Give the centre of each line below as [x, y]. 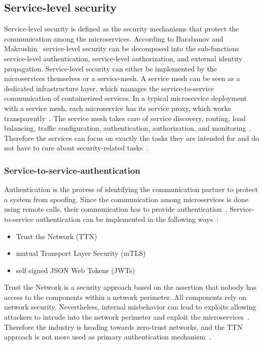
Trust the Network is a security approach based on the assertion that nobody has [130, 287]
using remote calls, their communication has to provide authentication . [116, 209]
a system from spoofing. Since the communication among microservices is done [126, 199]
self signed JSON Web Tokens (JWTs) [76, 270]
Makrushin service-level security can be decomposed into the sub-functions [122, 48]
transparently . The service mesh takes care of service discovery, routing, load [125, 118]
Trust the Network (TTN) [57, 236]
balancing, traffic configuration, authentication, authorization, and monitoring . [128, 128]
